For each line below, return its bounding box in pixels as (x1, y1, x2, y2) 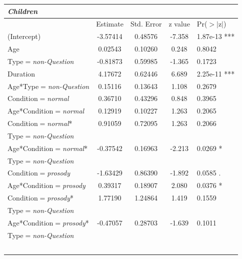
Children (7, 5, 38, 16)
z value (168, 18, 190, 29)
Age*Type (7, 80, 39, 91)
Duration (7, 68, 35, 78)
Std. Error (130, 18, 162, 29)
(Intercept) (7, 31, 41, 41)
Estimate (96, 18, 123, 29)
